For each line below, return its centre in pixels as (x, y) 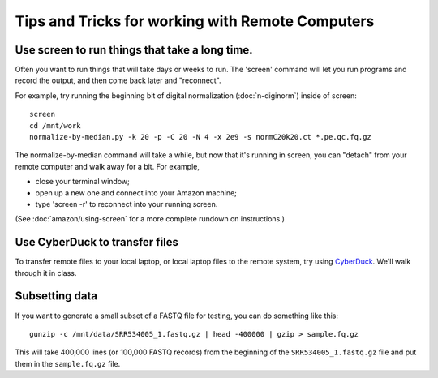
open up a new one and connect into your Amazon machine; (136, 193)
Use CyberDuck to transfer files (97, 242)
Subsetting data (56, 296)
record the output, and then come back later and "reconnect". (118, 80)
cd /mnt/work (55, 125)
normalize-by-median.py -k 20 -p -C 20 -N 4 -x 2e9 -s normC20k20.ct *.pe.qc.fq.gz (201, 137)
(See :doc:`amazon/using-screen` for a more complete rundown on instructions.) (150, 219)
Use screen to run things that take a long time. (134, 50)
